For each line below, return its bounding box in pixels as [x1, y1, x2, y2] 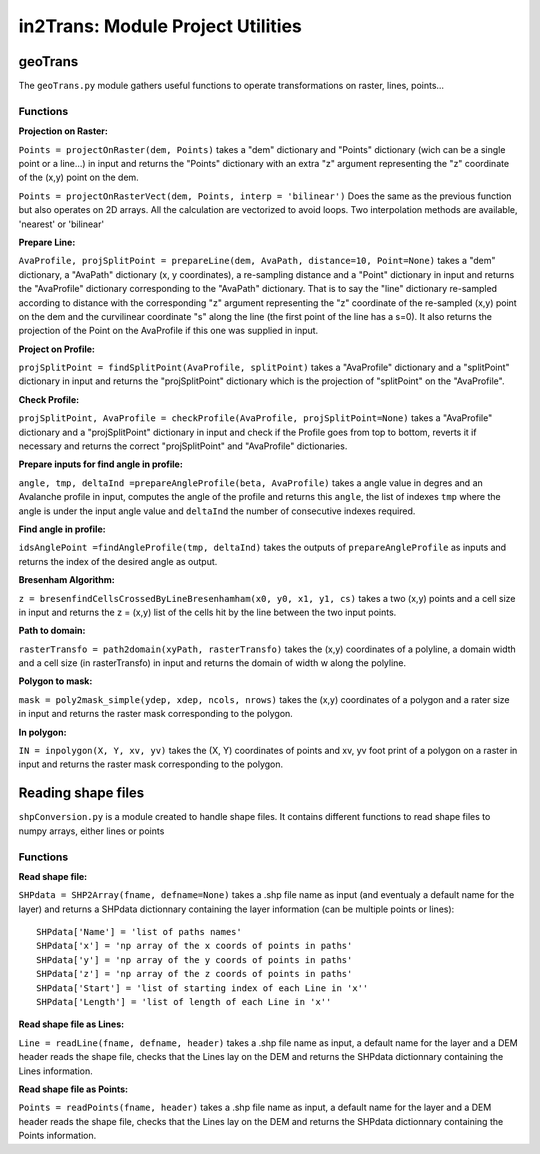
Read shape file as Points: [18, 1083, 129, 1095]
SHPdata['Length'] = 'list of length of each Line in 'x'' [36, 996, 332, 1007]
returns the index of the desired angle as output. [18, 555, 218, 567]
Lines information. [18, 1065, 94, 1077]
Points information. [18, 1130, 97, 1142]
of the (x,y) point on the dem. [18, 171, 139, 184]
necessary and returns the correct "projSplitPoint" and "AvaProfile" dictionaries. [18, 440, 348, 452]
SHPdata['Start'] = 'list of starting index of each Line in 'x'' [36, 982, 369, 994]
